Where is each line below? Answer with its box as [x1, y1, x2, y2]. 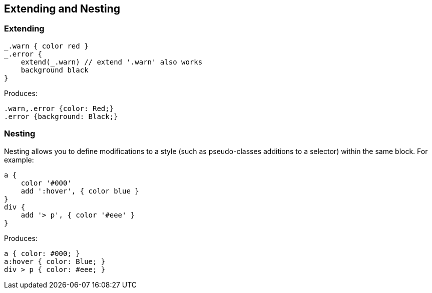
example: [4, 155, 34, 164]
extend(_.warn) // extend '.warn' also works [21, 57, 203, 66]
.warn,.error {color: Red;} [4, 104, 114, 112]
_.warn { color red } [4, 41, 89, 50]
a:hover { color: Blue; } [4, 257, 106, 265]
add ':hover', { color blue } [21, 186, 139, 195]
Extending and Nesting [4, 2, 121, 15]
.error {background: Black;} [4, 112, 118, 120]
